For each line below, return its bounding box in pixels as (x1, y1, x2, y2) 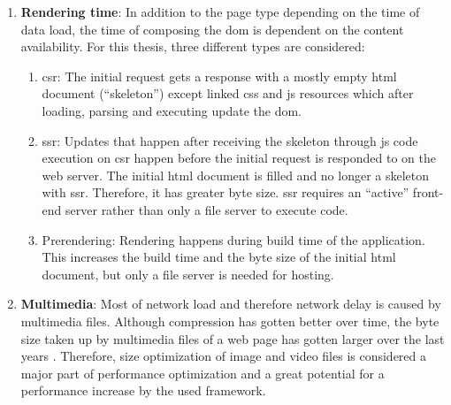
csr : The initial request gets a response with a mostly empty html (42, 66, 397, 85)
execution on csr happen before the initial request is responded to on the (42, 149, 436, 167)
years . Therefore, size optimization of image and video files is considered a (20, 347, 427, 365)
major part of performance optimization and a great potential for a (20, 363, 385, 382)
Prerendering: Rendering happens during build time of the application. (42, 230, 425, 248)
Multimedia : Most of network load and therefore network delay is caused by (20, 294, 441, 313)
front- (412, 183, 444, 202)
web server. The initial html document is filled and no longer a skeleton (42, 165, 430, 184)
